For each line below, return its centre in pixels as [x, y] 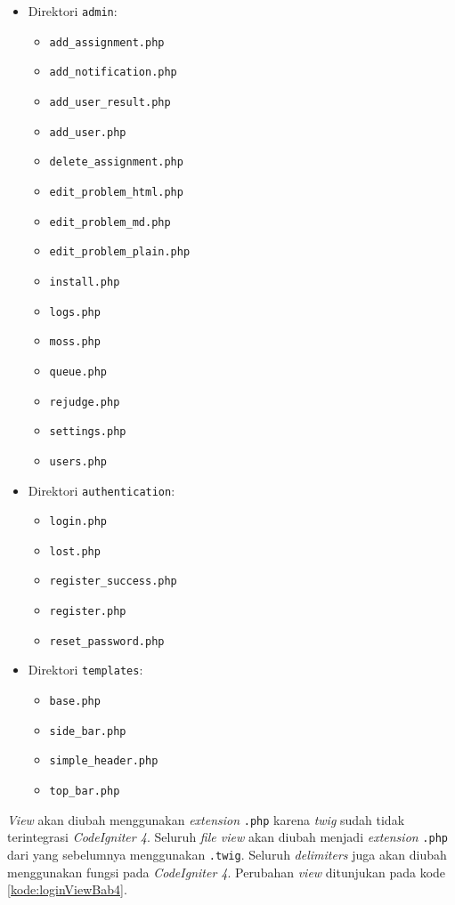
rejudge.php [85, 402]
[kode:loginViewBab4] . [67, 889]
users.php [78, 461]
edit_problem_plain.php [120, 252]
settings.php [88, 432]
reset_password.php [107, 641]
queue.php [78, 372]
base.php [75, 702]
